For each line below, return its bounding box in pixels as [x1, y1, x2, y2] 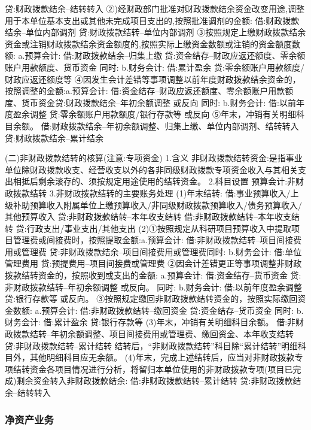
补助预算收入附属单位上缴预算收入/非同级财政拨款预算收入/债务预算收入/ [13, 198, 302, 211]
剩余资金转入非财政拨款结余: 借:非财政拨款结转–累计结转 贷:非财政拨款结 [16, 374, 301, 387]
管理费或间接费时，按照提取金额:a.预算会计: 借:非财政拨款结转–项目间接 [13, 234, 294, 246]
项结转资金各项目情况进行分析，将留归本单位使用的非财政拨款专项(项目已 [5, 362, 293, 375]
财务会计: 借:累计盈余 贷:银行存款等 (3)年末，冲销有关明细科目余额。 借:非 [5, 316, 296, 328]
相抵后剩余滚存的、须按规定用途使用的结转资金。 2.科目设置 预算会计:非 [13, 175, 296, 187]
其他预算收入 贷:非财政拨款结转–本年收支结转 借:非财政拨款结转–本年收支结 [5, 210, 300, 223]
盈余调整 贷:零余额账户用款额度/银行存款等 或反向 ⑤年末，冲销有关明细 [13, 108, 296, 120]
